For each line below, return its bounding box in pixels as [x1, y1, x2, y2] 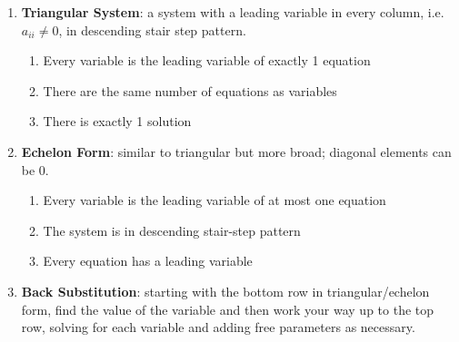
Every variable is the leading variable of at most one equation [43, 191, 386, 210]
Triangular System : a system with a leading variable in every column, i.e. [21, 3, 444, 21]
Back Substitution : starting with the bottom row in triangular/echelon [21, 281, 430, 300]
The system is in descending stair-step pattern [43, 220, 301, 239]
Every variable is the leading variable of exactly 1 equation [43, 51, 371, 70]
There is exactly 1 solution [43, 112, 192, 131]
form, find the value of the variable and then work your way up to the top [21, 299, 434, 318]
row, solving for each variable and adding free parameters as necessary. [21, 318, 415, 337]
